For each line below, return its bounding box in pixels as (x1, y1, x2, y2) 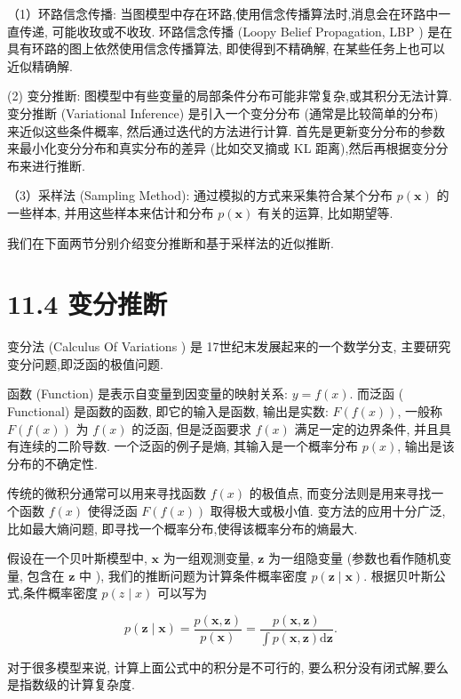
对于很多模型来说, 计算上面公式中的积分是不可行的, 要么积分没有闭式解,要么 (7, 657, 449, 676)
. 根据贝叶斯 (363, 566, 433, 584)
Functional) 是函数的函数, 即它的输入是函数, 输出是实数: (7, 402, 329, 421)
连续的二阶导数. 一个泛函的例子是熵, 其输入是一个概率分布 (19, 437, 359, 455)
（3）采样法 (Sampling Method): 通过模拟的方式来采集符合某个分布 (7, 186, 393, 205)
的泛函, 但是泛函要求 (131, 419, 251, 438)
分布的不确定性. (7, 454, 98, 472)
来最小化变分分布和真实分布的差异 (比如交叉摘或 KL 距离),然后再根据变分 (7, 139, 436, 157)
